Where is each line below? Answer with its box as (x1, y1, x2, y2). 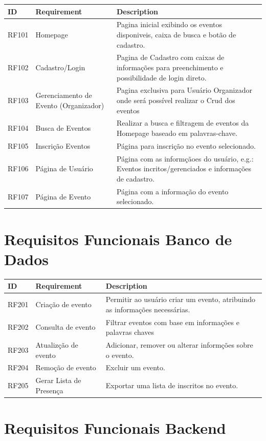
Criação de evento (35, 298, 92, 309)
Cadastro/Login (35, 62, 85, 72)
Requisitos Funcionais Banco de (4, 228, 232, 249)
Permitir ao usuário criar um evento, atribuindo (105, 294, 256, 305)
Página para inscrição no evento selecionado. (116, 140, 256, 151)
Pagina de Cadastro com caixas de (116, 52, 225, 63)
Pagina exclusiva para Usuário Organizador (116, 85, 252, 95)
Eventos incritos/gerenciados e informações (116, 163, 252, 174)
